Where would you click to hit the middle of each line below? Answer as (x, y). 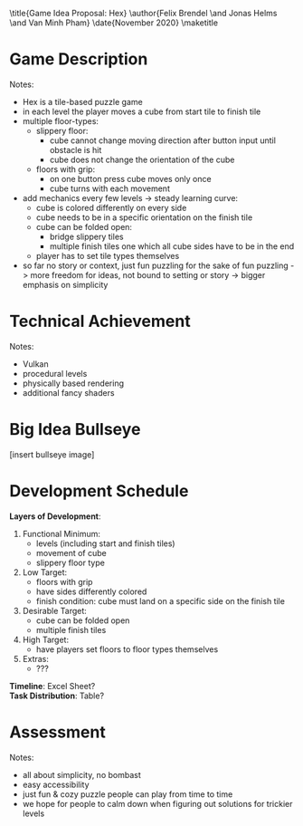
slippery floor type (71, 562)
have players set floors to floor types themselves (127, 649)
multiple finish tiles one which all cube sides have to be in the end (172, 246)
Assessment (57, 732)
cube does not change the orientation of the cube (142, 159)
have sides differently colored (91, 591)
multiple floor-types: (61, 120)
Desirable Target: (55, 610)
